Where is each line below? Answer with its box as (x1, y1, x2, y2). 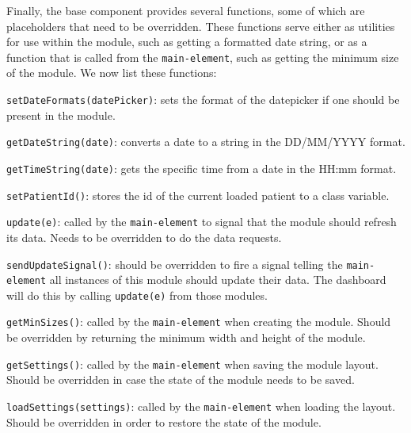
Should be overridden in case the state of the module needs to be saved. (6, 371, 355, 388)
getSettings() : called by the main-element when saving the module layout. (6, 355, 379, 372)
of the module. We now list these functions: (6, 64, 217, 81)
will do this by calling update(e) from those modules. (6, 286, 268, 303)
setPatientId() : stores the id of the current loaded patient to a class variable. (6, 186, 390, 203)
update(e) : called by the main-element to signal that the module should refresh (6, 213, 397, 230)
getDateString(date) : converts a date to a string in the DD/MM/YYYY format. (6, 133, 405, 150)
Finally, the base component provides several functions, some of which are (6, 2, 365, 18)
